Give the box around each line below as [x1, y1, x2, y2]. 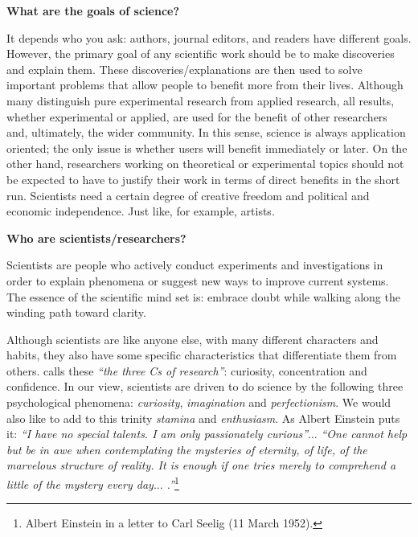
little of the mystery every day [6, 475, 154, 492]
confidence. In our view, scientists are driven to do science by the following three [6, 378, 404, 395]
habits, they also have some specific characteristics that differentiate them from [6, 346, 397, 363]
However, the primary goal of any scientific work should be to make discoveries [6, 45, 395, 62]
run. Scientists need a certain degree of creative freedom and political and [6, 187, 370, 203]
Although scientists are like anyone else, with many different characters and [6, 330, 379, 347]
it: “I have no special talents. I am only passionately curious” [6, 425, 309, 442]
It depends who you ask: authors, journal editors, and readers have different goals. [6, 29, 412, 46]
